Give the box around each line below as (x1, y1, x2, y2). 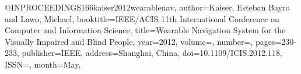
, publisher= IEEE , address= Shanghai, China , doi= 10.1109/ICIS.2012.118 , (17, 47, 282, 59)
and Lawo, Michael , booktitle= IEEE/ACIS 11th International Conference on (5, 12, 279, 24)
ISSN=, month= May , (5, 58, 81, 70)
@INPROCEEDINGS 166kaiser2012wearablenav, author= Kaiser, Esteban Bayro (5, 1, 290, 13)
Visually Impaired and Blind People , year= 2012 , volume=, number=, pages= (5, 35, 282, 47)
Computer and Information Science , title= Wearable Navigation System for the (5, 24, 286, 36)
